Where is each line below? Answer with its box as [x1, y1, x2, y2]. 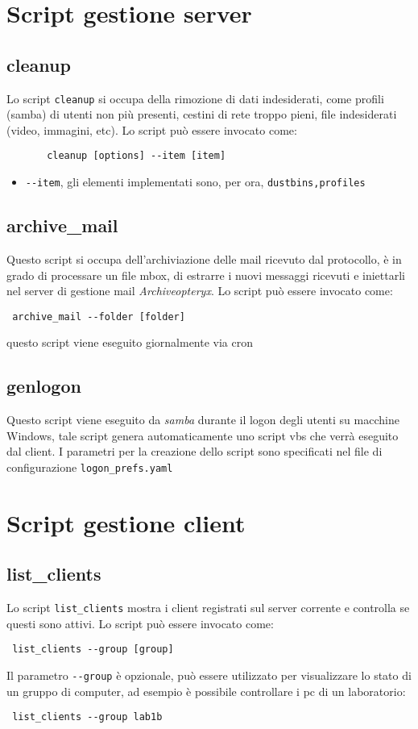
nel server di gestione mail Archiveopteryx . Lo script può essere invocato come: [6, 282, 393, 299]
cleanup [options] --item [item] [47, 150, 226, 162]
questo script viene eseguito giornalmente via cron [6, 334, 253, 351]
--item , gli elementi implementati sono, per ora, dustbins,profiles [25, 173, 366, 190]
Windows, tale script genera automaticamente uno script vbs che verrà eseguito [6, 427, 399, 444]
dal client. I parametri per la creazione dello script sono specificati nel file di [6, 443, 383, 460]
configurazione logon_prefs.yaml [6, 458, 173, 475]
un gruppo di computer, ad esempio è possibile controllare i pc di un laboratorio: [6, 682, 406, 699]
